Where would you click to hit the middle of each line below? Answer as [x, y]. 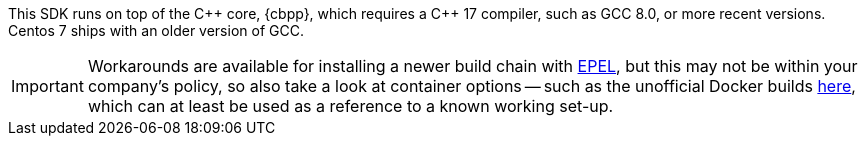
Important [47, 86]
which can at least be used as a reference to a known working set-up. [350, 106]
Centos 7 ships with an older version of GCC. [156, 30]
